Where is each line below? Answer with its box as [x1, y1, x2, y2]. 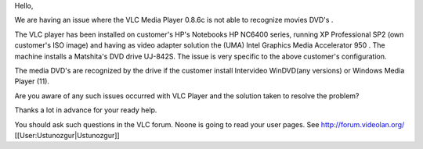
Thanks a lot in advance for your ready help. [14, 105, 157, 115]
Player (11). [14, 76, 50, 86]
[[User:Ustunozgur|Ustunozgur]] [14, 130, 121, 140]
